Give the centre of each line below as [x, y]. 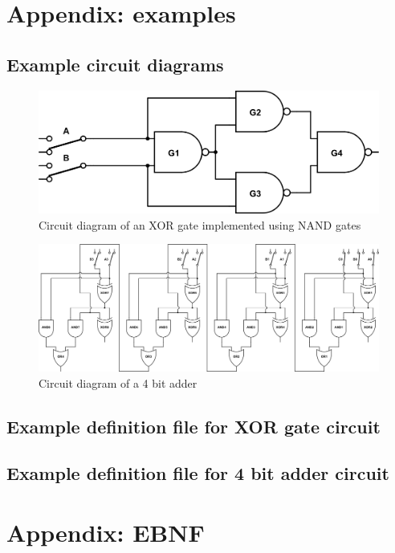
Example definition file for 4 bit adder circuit [198, 473]
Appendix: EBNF [106, 532]
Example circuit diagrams [115, 64]
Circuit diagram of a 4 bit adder [118, 382]
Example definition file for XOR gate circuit [193, 426]
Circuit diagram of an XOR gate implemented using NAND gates [200, 224]
